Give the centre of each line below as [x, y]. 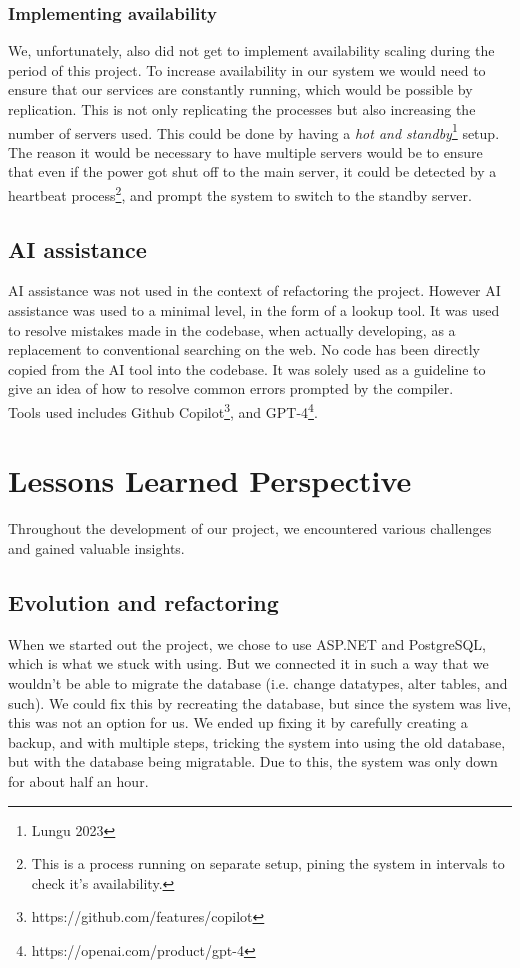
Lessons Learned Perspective [210, 480]
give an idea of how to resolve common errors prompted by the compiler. [231, 388]
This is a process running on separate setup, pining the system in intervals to [268, 863]
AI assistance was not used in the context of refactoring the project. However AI [254, 290]
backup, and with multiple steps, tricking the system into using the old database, [257, 741]
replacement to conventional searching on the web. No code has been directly [244, 349]
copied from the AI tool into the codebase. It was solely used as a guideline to [247, 368]
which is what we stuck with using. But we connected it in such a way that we [248, 663]
